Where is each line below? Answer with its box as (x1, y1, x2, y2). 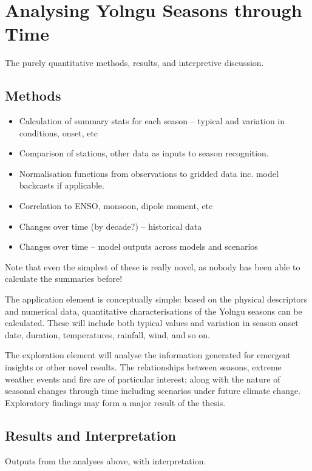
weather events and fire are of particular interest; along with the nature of (5, 372, 280, 385)
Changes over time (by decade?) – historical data (19, 219, 202, 232)
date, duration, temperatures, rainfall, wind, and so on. (5, 328, 210, 341)
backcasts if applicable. (19, 179, 104, 192)
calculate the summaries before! (5, 272, 123, 285)
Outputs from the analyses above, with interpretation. (5, 454, 206, 467)
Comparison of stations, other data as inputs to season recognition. (19, 147, 269, 159)
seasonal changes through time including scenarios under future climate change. (5, 384, 301, 397)
